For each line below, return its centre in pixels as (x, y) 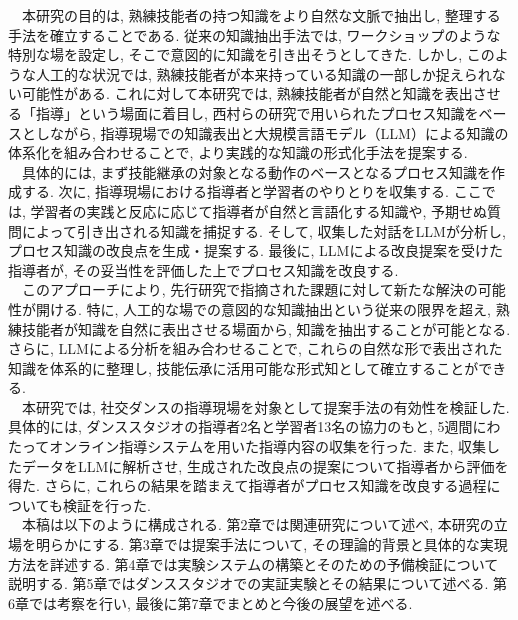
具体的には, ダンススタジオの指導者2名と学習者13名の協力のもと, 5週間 (240, 426)
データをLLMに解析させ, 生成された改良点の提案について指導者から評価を (265, 465)
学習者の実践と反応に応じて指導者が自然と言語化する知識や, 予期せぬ (259, 210)
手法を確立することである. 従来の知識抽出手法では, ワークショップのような (254, 34)
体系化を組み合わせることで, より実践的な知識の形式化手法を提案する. (238, 152)
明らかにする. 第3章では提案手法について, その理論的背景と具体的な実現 (271, 544)
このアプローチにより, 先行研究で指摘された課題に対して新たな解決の (249, 289)
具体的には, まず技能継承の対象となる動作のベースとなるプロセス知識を (256, 171)
